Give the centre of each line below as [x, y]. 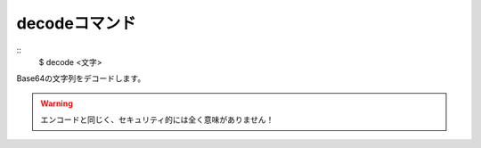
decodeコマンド [77, 23]
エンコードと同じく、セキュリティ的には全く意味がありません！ [157, 119]
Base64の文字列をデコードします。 [81, 78]
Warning [57, 103]
